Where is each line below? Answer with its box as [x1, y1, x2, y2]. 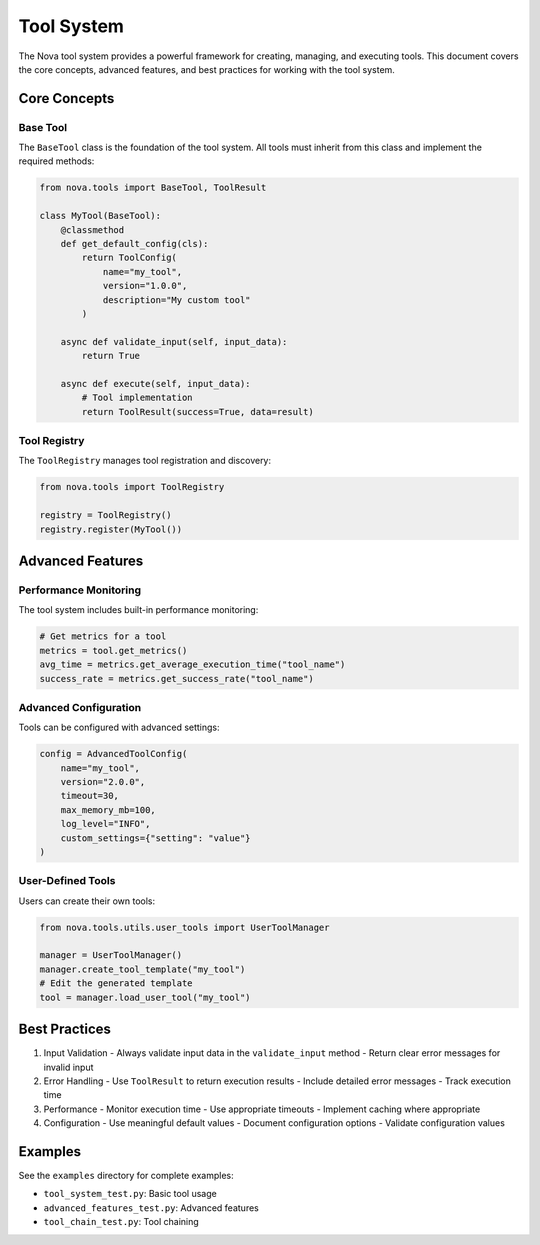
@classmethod [60, 224, 125, 235]
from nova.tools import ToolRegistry [39, 481, 225, 493]
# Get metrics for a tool [39, 631, 167, 642]
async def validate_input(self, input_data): [60, 336, 288, 347]
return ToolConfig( [81, 252, 177, 264]
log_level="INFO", [60, 818, 151, 830]
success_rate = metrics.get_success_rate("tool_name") [39, 673, 314, 684]
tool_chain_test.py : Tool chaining [43, 1216, 199, 1228]
